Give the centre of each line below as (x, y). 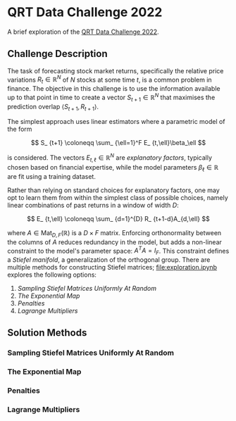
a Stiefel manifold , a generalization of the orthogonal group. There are (109, 259)
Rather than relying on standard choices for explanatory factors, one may (113, 190)
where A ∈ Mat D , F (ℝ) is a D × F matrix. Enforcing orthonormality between (114, 233)
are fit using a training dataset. (52, 176)
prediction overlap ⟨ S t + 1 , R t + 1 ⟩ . (53, 107)
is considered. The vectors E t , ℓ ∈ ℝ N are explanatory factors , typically (110, 158)
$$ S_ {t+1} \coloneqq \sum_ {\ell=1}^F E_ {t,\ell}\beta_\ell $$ (118, 143)
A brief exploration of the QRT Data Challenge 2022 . (83, 32)
